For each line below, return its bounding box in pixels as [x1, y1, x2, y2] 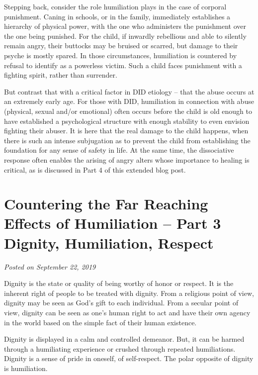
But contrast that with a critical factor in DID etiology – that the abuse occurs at [4, 86, 255, 96]
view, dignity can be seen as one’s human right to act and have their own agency [4, 307, 251, 317]
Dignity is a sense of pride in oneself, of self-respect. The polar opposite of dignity [4, 353, 254, 364]
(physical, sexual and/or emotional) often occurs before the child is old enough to [4, 105, 252, 116]
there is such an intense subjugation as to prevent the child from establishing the [4, 135, 251, 145]
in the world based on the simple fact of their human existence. [4, 317, 197, 327]
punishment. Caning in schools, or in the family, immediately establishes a [4, 11, 231, 21]
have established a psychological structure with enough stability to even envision [4, 115, 250, 126]
